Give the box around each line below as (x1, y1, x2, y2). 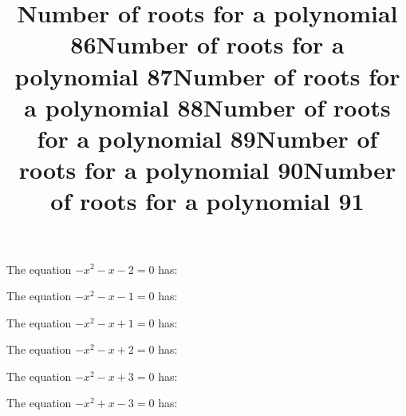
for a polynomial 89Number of (37, 121, 378, 154)
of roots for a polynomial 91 (50, 184, 365, 217)
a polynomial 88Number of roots (24, 90, 391, 123)
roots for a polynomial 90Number (18, 153, 396, 186)
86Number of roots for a (70, 28, 345, 61)
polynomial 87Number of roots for (14, 59, 400, 92)
